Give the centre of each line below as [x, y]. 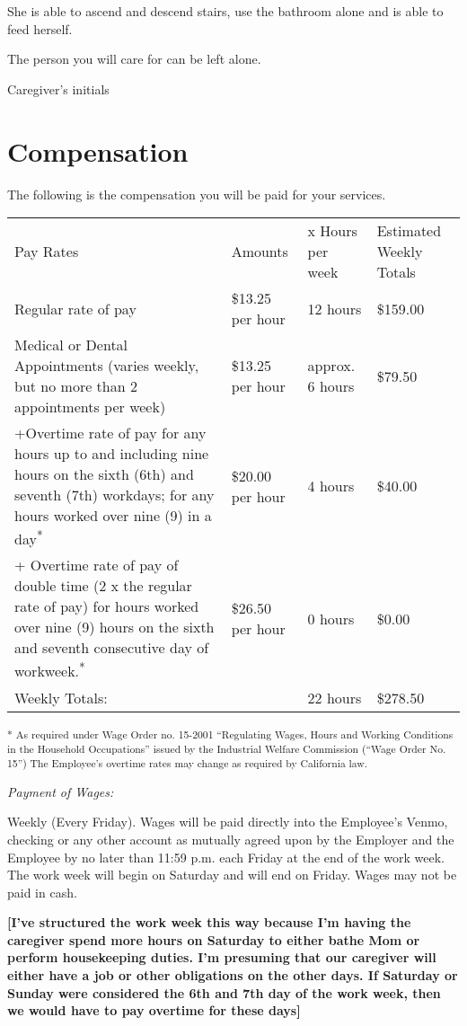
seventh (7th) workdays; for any [115, 495]
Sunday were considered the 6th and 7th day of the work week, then [224, 992]
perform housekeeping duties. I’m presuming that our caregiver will [222, 957]
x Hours [332, 231]
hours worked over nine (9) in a [113, 516]
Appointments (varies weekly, [107, 366]
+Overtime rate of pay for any [110, 433]
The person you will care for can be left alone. [134, 59]
